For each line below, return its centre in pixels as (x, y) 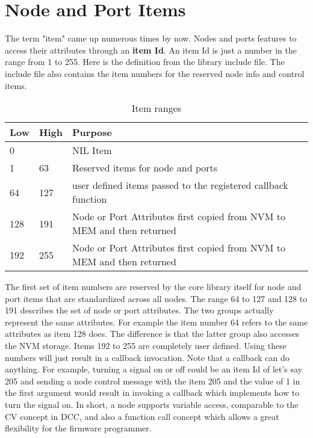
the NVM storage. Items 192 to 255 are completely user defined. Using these (146, 346)
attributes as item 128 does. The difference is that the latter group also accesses (152, 334)
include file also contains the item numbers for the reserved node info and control (155, 73)
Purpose (92, 132)
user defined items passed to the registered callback (180, 185)
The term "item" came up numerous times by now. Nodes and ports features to (151, 38)
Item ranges (156, 108)
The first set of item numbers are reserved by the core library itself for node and (153, 287)
